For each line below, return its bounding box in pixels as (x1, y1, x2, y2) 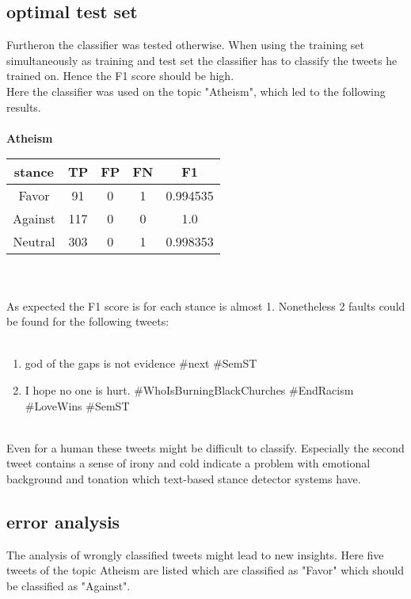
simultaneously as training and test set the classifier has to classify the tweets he (6, 52, 398, 68)
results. (6, 98, 41, 115)
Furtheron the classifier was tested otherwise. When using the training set (6, 36, 365, 53)
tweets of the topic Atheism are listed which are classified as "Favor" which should (6, 562, 405, 578)
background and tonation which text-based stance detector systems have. (6, 470, 361, 486)
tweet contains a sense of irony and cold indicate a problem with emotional (6, 455, 371, 471)
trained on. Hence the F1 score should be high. (6, 67, 234, 84)
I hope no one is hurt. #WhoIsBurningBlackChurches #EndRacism (25, 381, 354, 398)
